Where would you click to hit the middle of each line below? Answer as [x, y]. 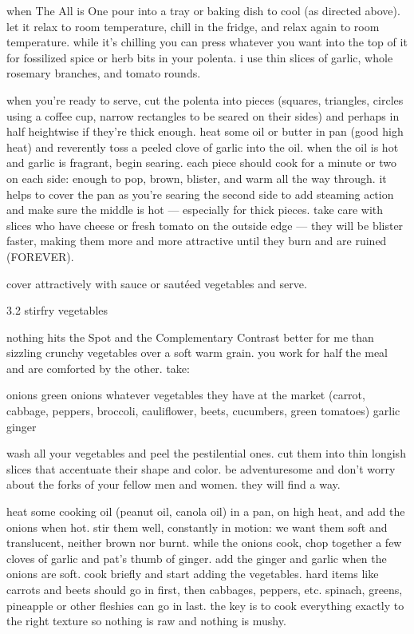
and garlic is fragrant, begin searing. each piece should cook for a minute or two [201, 162]
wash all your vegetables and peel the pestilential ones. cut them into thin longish [206, 453]
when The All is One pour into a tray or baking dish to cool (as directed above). [203, 10]
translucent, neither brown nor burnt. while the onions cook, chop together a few [204, 543]
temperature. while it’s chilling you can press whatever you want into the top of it [207, 42]
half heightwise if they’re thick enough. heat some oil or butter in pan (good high [205, 131]
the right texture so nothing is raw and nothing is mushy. [146, 621]
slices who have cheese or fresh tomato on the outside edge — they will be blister [205, 225]
